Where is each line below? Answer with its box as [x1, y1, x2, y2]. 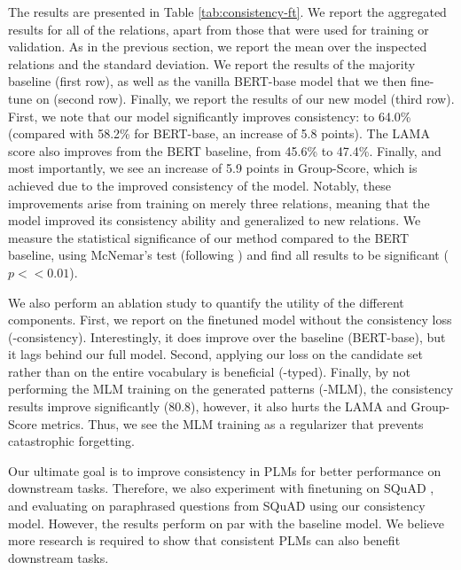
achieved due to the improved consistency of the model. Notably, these [8, 176, 391, 194]
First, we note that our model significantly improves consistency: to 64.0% [8, 106, 411, 125]
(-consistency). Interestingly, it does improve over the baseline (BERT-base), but [8, 327, 446, 346]
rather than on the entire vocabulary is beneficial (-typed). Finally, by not [8, 362, 410, 380]
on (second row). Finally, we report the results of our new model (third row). [35, 89, 455, 107]
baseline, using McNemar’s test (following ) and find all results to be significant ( [8, 246, 449, 264]
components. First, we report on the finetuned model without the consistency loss [8, 310, 452, 329]
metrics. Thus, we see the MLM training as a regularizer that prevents [41, 414, 424, 433]
